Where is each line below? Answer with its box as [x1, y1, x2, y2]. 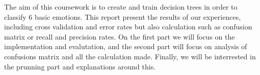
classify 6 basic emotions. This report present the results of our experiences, [4, 11, 241, 22]
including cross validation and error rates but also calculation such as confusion [4, 21, 252, 32]
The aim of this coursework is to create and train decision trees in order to [4, 2, 238, 12]
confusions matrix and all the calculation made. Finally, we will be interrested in [4, 51, 256, 61]
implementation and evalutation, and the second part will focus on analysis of [4, 41, 247, 52]
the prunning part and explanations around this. [4, 61, 156, 71]
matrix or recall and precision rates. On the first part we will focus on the [4, 31, 235, 42]
